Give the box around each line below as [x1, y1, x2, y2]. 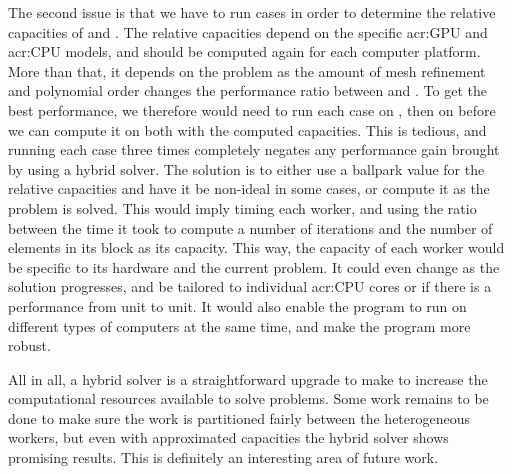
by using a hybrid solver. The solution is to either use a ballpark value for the [8, 158, 485, 179]
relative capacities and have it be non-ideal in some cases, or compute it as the [8, 178, 490, 199]
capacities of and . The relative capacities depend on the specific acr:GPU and [8, 21, 488, 42]
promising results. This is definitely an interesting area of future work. [8, 447, 439, 468]
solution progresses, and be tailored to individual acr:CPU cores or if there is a [8, 276, 492, 297]
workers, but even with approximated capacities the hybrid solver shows [8, 427, 449, 448]
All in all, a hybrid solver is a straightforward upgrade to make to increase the [8, 368, 488, 389]
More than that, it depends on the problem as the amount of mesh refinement [8, 60, 486, 81]
